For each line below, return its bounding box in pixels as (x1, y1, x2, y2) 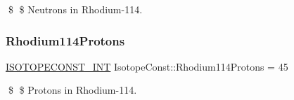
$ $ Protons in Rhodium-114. (8, 83, 137, 97)
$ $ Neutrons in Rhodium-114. (8, 2, 143, 16)
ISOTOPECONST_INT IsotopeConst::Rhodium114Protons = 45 (6, 59, 288, 73)
